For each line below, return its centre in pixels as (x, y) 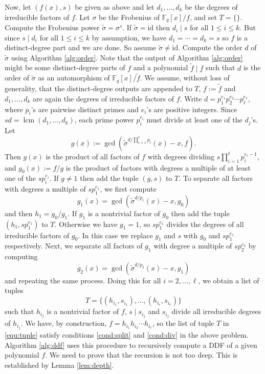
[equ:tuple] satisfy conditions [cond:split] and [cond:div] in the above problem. (127, 335)
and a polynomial (161, 67)
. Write (191, 98)
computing (21, 256)
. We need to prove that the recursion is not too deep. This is (141, 355)
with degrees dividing (181, 156)
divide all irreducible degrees (216, 311)
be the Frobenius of (129, 17)
